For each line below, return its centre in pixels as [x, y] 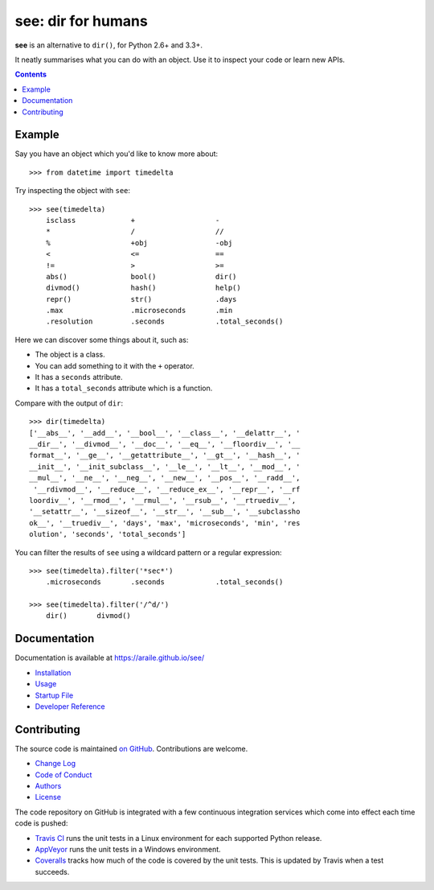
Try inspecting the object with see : [73, 191]
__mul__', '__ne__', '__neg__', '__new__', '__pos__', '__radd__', [165, 478]
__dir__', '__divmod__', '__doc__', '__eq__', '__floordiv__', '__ [165, 444]
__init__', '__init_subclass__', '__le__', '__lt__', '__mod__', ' [165, 466]
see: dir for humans [81, 21]
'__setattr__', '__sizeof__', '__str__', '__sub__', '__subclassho [165, 512]
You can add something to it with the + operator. [115, 365]
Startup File [54, 695]
